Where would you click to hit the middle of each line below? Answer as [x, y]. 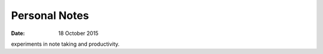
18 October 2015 [78, 33]
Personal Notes [50, 15]
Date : [18, 33]
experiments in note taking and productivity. [65, 44]
